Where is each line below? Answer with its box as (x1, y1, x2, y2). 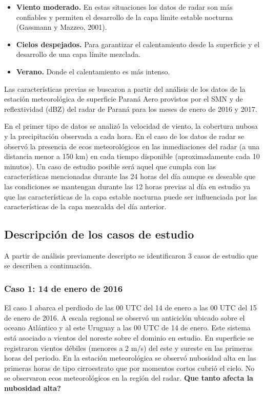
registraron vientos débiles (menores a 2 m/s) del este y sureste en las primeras (4, 342, 253, 353)
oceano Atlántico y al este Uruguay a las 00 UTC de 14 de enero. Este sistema (4, 322, 251, 333)
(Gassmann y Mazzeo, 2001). (16, 22, 107, 32)
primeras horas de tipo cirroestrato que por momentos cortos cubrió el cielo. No (4, 362, 255, 373)
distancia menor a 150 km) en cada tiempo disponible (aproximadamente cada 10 (4, 151, 260, 162)
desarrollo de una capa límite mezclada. (16, 49, 140, 60)
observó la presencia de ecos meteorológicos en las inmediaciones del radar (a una (4, 141, 260, 151)
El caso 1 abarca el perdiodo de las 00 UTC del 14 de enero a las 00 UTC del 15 (4, 302, 257, 313)
